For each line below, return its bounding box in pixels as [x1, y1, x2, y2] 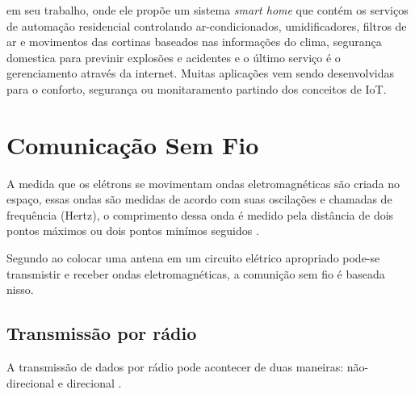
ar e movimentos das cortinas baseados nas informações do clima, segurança [6, 33, 382, 50]
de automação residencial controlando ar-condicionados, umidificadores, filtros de [6, 17, 407, 34]
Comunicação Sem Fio [6, 128, 259, 161]
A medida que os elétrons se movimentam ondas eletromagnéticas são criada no [6, 174, 400, 191]
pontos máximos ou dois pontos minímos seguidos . [6, 222, 259, 239]
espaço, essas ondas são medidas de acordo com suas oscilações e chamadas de [6, 191, 392, 207]
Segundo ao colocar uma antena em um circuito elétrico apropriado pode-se [6, 249, 380, 266]
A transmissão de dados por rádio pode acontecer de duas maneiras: [6, 358, 344, 375]
